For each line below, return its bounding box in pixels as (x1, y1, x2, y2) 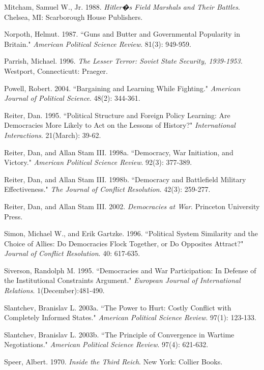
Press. (4, 211, 23, 221)
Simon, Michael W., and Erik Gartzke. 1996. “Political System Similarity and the (4, 228, 258, 239)
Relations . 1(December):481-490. (4, 285, 105, 296)
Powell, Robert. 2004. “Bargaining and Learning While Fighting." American (4, 82, 241, 93)
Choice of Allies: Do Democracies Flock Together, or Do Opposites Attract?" (4, 238, 244, 248)
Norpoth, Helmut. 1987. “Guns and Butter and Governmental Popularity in (4, 29, 241, 39)
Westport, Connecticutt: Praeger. (4, 65, 108, 76)
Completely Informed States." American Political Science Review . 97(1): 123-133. (4, 312, 256, 323)
